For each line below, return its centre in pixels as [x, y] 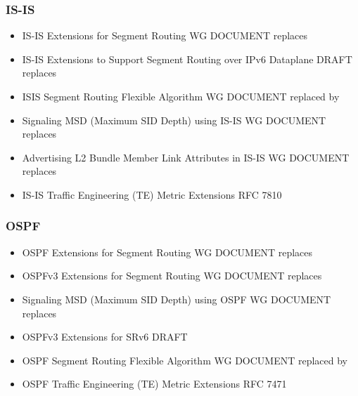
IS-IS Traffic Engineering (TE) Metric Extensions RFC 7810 [152, 194]
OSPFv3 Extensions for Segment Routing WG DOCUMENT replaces [172, 276]
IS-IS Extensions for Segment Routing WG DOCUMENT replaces [165, 35]
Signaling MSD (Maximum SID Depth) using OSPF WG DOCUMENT [177, 299]
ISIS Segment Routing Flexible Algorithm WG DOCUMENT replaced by [181, 96]
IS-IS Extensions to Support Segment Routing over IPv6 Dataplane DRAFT [187, 59]
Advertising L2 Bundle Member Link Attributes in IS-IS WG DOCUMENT [186, 157]
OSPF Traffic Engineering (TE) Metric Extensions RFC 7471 [154, 384]
